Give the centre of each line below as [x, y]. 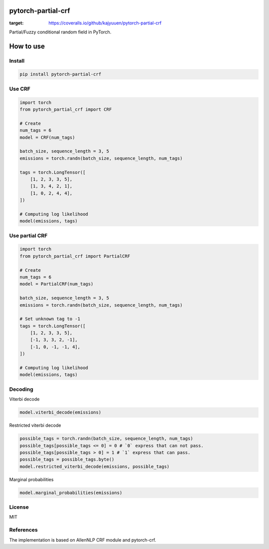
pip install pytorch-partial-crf [61, 74]
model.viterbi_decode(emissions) [61, 412]
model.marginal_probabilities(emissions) [71, 493]
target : [16, 23]
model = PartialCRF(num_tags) [57, 284]
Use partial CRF [28, 235]
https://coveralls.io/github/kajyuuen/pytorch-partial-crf [105, 23]
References [23, 530]
